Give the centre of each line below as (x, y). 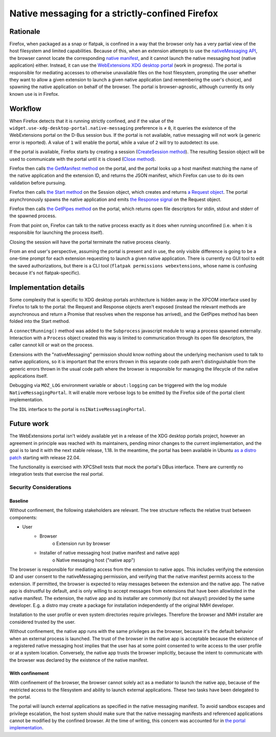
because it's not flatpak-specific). (45, 273)
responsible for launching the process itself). (57, 233)
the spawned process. (33, 216)
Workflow (26, 108)
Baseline (19, 501)
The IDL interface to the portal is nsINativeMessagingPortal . (78, 409)
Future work (29, 424)
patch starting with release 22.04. (45, 457)
